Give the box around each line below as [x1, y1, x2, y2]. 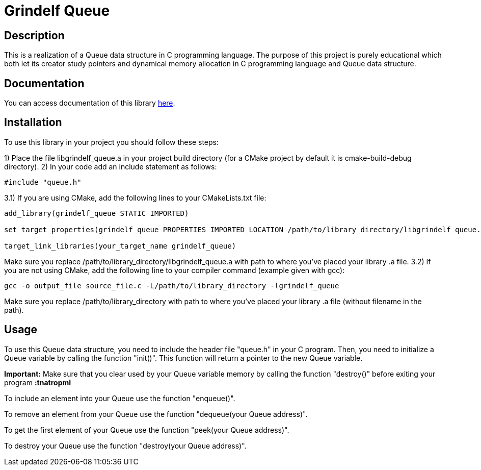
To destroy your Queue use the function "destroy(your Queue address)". [4, 441, 247, 450]
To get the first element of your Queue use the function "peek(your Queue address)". [4, 425, 289, 434]
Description [4, 29, 65, 42]
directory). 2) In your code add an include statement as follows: [4, 162, 217, 171]
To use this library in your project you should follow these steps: [4, 137, 219, 146]
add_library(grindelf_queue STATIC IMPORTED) [4, 209, 189, 217]
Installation [4, 116, 62, 129]
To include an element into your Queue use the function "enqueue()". [4, 393, 235, 403]
